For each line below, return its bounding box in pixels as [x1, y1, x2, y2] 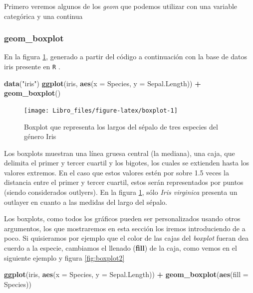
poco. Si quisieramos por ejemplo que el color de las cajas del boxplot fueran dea [4, 233, 249, 243]
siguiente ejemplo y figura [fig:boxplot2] [4, 252, 125, 263]
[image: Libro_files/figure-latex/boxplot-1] [24, 107, 178, 114]
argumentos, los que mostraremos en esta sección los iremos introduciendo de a [4, 223, 246, 233]
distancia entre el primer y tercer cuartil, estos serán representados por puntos [4, 177, 244, 187]
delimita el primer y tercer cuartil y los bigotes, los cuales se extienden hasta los [4, 157, 250, 168]
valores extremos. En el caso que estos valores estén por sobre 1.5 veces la [4, 167, 229, 177]
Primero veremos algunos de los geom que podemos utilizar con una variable [4, 1, 238, 11]
